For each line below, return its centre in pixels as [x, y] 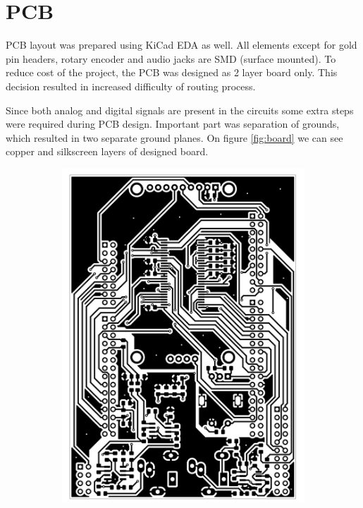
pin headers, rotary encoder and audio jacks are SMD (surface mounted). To [171, 58]
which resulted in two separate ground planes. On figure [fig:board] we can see [174, 137]
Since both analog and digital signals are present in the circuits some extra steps [180, 110]
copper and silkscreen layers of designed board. [107, 151]
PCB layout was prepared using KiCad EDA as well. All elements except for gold [181, 45]
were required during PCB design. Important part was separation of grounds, [173, 124]
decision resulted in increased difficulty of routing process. [131, 86]
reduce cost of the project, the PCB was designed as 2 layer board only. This [172, 72]
